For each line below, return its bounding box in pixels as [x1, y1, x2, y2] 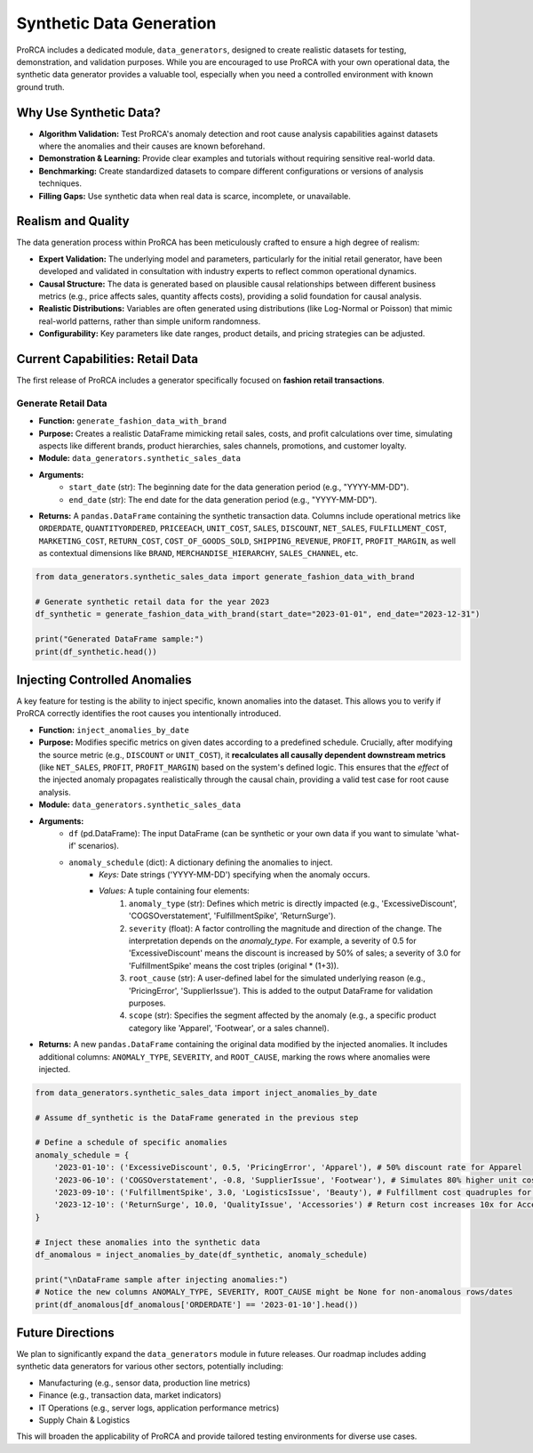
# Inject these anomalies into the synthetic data [35, 1237, 261, 1247]
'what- [435, 827, 460, 838]
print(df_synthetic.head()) [35, 646, 157, 657]
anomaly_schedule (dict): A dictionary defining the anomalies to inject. [68, 857, 333, 868]
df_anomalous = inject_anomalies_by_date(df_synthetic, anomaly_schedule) [35, 1250, 369, 1259]
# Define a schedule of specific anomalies [35, 1137, 228, 1148]
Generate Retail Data [16, 397, 107, 409]
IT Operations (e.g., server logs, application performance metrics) [38, 1402, 280, 1413]
